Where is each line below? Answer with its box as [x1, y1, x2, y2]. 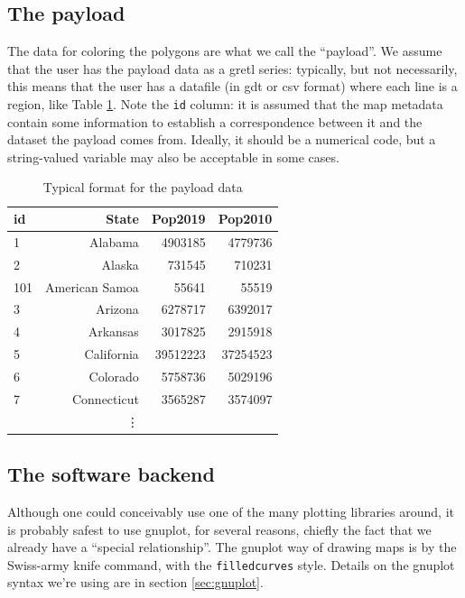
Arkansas [88, 322, 139, 341]
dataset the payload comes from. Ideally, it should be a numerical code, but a [7, 130, 436, 149]
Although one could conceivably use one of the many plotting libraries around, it [7, 501, 454, 520]
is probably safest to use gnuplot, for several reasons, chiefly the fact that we [7, 520, 432, 538]
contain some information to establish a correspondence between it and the [7, 112, 423, 131]
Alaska [101, 254, 139, 273]
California [84, 345, 139, 363]
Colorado [88, 366, 139, 385]
